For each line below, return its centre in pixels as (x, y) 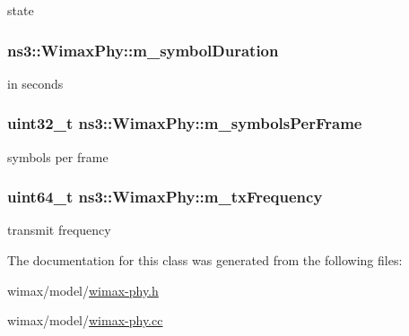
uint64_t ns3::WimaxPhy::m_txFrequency (165, 197)
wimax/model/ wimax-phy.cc (85, 320)
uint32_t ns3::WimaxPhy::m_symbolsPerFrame (185, 123)
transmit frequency (59, 230)
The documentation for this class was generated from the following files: (205, 260)
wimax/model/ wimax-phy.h (83, 290)
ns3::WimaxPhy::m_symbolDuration (143, 50)
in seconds (35, 83)
